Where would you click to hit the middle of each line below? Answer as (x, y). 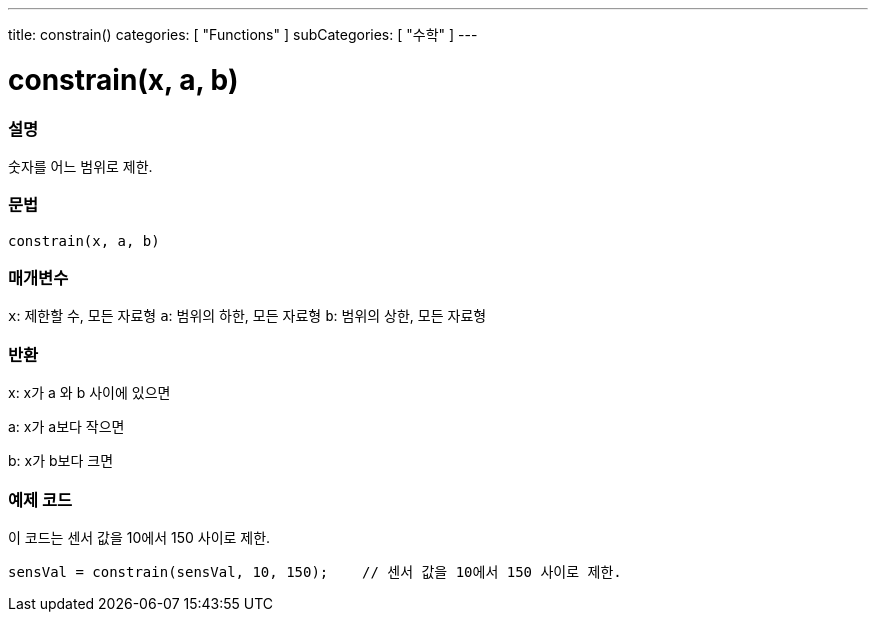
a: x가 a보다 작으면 (66, 427)
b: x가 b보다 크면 (61, 461)
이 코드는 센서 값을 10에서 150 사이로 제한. (139, 537)
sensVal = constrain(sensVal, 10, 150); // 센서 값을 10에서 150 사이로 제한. (315, 571)
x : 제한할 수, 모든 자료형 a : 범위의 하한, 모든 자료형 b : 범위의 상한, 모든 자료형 (247, 316)
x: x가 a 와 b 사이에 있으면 (89, 393)
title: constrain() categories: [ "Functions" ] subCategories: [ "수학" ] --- (243, 34)
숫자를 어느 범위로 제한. (80, 166)
